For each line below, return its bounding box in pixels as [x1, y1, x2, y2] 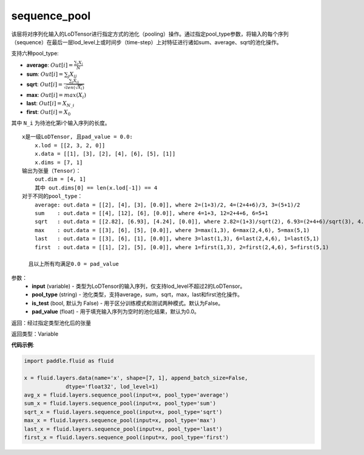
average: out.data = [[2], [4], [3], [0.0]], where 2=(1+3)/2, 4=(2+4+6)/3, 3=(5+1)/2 [34, 201, 300, 208]
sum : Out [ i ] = [26, 70, 64, 78]
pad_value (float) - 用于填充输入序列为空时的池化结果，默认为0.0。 [32, 308, 200, 315]
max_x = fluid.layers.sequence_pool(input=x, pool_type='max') [24, 417, 217, 424]
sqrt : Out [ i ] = [26, 81, 63, 88]
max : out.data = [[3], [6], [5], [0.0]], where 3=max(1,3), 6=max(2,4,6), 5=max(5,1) [34, 227, 310, 233]
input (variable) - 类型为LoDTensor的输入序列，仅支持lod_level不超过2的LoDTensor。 [32, 282, 246, 290]
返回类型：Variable [11, 330, 59, 337]
